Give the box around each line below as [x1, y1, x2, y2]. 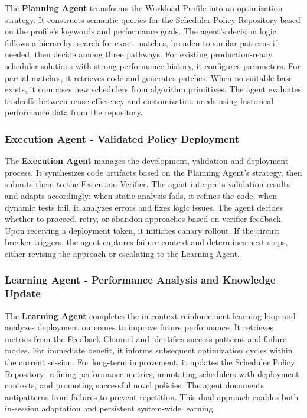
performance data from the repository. [5, 106, 143, 118]
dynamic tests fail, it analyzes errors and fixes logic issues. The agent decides [5, 201, 283, 213]
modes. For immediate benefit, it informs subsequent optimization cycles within [5, 344, 293, 356]
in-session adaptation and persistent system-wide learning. [5, 402, 215, 414]
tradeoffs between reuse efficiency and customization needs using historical [5, 94, 274, 107]
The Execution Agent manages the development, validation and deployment [5, 155, 289, 167]
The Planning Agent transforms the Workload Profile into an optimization [5, 2, 283, 14]
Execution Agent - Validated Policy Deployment [5, 131, 239, 146]
